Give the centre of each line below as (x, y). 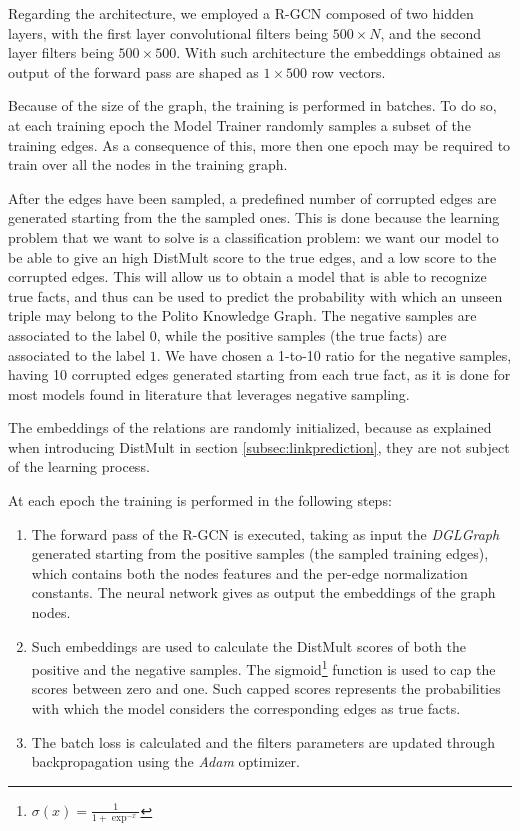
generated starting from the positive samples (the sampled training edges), (260, 553)
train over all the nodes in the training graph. (148, 164)
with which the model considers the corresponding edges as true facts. (246, 708)
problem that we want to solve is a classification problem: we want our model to (253, 236)
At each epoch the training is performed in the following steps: (200, 500)
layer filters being (61, 52)
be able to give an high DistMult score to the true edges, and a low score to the (252, 256)
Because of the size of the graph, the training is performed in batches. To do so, (252, 105)
